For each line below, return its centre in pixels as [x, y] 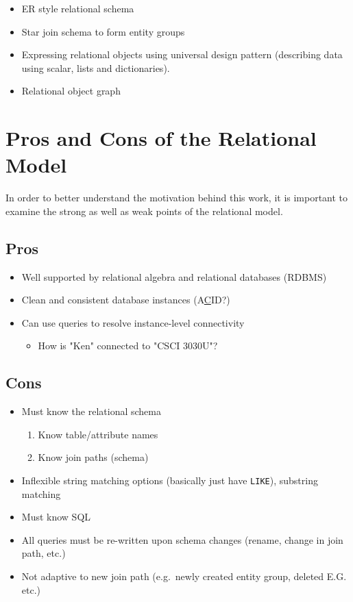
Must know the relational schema [91, 411]
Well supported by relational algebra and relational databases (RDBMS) [174, 276]
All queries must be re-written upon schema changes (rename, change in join [182, 539]
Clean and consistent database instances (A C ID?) [126, 300]
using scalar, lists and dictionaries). [96, 67]
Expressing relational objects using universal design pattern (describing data [182, 54]
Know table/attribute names [98, 434]
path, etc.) [44, 553]
